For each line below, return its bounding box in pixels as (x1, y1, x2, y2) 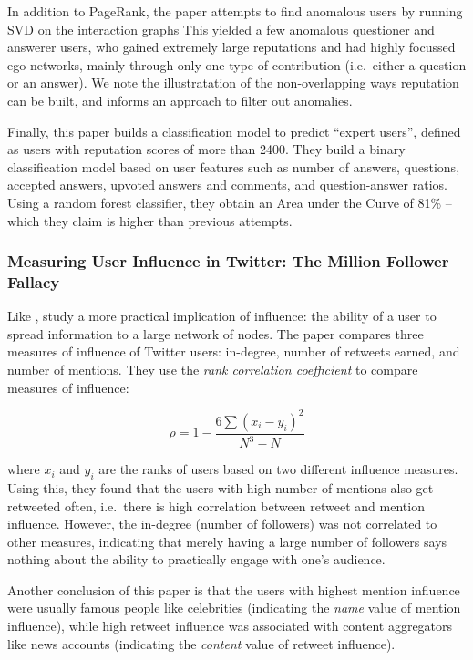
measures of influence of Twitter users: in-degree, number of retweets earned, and (7, 342, 460, 361)
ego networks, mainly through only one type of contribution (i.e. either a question (7, 55, 467, 74)
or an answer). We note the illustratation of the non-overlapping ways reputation (7, 73, 459, 92)
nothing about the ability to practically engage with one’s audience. (7, 550, 386, 569)
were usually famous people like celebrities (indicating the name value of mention (7, 598, 461, 617)
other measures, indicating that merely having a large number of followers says (7, 531, 447, 551)
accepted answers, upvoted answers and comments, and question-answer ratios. (7, 175, 447, 194)
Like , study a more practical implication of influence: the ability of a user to (7, 306, 437, 325)
